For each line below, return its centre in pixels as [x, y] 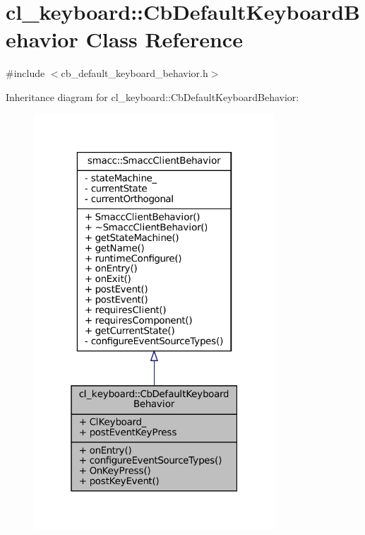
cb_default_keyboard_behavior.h [134, 73]
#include [25, 73]
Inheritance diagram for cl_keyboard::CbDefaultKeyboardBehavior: [152, 96]
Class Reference [164, 39]
